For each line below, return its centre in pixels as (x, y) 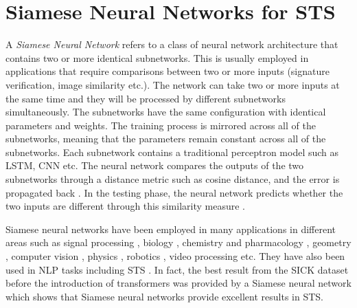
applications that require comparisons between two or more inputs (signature (168, 71)
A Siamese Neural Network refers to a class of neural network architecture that (172, 44)
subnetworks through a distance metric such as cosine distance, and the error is (173, 179)
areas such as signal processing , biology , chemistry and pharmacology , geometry (178, 242)
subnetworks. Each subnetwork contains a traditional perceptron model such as (172, 152)
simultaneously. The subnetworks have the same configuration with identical (166, 112)
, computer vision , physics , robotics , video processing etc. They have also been (175, 256)
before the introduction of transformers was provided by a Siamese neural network (178, 283)
